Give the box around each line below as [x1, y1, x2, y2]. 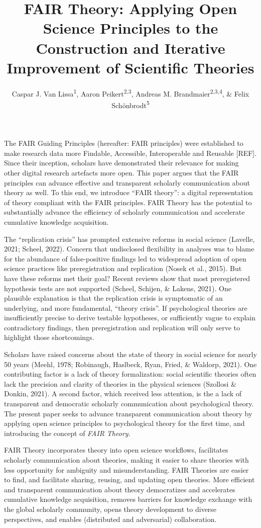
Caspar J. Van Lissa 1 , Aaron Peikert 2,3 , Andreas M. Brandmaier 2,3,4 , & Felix [12, 86, 249, 99]
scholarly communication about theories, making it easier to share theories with [4, 455, 249, 465]
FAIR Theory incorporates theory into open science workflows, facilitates [4, 445, 228, 455]
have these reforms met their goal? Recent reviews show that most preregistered [4, 273, 250, 283]
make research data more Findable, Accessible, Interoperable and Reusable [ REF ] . [4, 147, 257, 158]
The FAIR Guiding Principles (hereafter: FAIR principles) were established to [4, 138, 243, 148]
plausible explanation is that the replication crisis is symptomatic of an [4, 293, 223, 303]
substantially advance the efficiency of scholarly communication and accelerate [4, 207, 245, 217]
